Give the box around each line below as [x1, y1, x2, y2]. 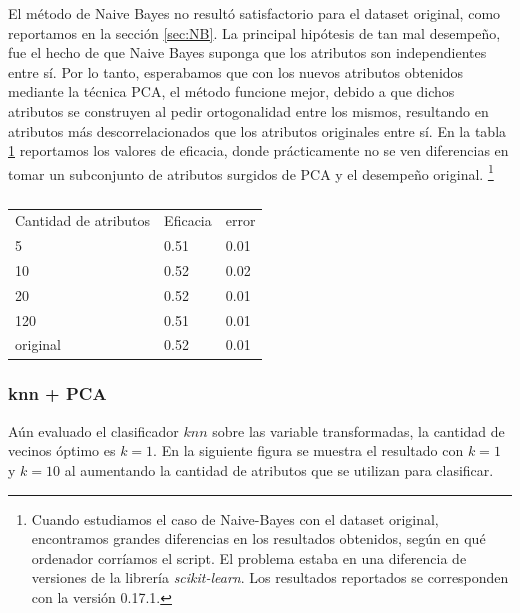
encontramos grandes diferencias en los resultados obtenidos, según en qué [31, 528, 486, 549]
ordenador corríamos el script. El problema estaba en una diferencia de [31, 547, 467, 568]
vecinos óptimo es [8, 440, 116, 461]
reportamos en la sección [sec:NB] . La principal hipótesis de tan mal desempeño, [8, 22, 501, 43]
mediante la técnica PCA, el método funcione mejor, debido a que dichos [8, 81, 455, 102]
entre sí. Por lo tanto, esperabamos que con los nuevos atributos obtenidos [8, 61, 464, 82]
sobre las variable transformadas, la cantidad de [212, 420, 505, 441]
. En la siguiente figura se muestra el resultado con [153, 440, 464, 461]
